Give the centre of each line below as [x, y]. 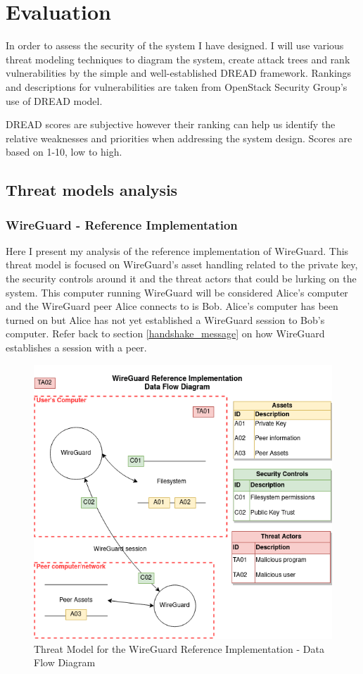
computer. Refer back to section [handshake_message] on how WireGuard [165, 333]
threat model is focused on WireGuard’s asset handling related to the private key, [182, 264]
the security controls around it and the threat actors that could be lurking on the [181, 279]
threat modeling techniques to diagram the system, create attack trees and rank [178, 59]
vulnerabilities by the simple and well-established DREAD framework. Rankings [179, 73]
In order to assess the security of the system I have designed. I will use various [175, 45]
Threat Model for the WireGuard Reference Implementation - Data [179, 648]
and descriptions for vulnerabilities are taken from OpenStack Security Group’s [177, 86]
